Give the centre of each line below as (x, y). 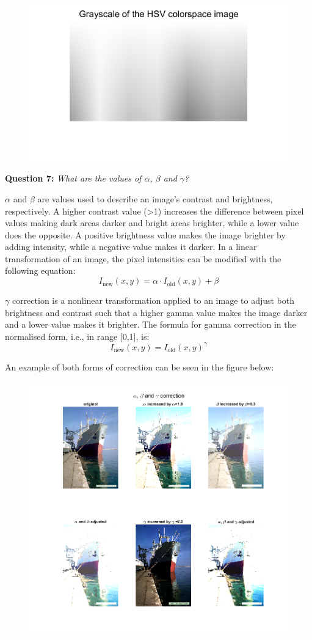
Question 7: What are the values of (73, 178)
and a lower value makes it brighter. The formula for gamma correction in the (151, 324)
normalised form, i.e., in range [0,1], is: (77, 336)
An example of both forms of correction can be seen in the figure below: (140, 366)
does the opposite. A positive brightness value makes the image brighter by (145, 234)
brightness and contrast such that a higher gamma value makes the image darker (156, 312)
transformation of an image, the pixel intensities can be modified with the (143, 258)
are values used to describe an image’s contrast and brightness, (155, 198)
